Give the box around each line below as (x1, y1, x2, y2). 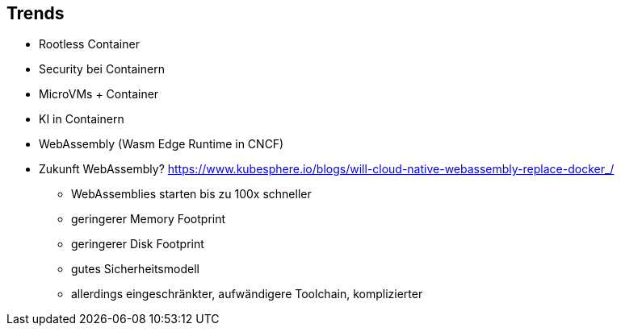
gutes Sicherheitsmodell (71, 262, 199, 276)
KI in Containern (39, 112, 124, 127)
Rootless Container (39, 37, 140, 52)
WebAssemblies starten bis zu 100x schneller (71, 187, 312, 201)
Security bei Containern (39, 62, 165, 77)
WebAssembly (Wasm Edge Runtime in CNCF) (39, 137, 284, 151)
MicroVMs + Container (39, 87, 159, 102)
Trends (6, 3, 65, 23)
